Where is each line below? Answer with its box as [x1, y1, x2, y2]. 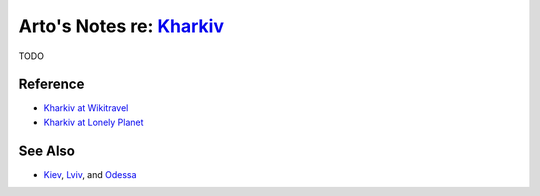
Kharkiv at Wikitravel [43, 102, 129, 114]
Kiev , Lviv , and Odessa [43, 168, 137, 180]
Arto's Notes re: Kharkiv [18, 15, 225, 37]
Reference [18, 76, 85, 93]
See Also [18, 142, 75, 159]
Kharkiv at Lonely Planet [43, 116, 144, 128]
